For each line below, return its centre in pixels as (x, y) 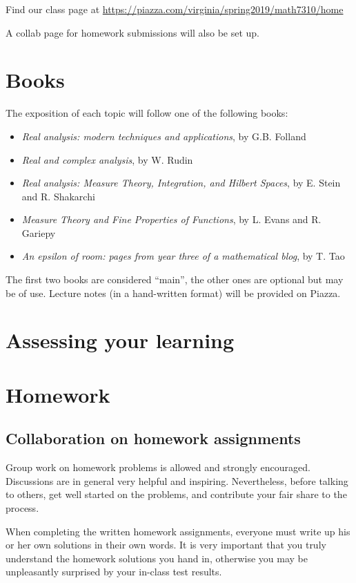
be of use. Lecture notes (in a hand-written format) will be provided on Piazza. (173, 293)
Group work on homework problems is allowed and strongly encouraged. (158, 467)
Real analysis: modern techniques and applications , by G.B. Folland (164, 136)
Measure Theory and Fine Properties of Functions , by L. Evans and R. (171, 219)
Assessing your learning (120, 340)
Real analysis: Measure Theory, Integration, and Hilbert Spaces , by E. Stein (181, 183)
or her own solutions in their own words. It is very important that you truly (166, 545)
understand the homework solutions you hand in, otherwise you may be (157, 558)
